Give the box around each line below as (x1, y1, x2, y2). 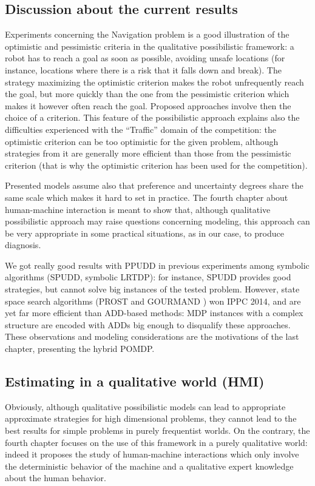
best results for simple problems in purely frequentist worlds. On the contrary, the (5, 424, 310, 437)
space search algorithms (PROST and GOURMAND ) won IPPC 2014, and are (5, 294, 301, 307)
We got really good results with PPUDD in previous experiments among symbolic (5, 258, 310, 271)
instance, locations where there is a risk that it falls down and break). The (5, 63, 282, 76)
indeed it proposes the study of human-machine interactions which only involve (5, 448, 299, 461)
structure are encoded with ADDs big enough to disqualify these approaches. (5, 318, 291, 331)
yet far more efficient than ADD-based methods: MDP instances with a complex (5, 306, 303, 319)
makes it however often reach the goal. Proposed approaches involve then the (5, 99, 291, 112)
